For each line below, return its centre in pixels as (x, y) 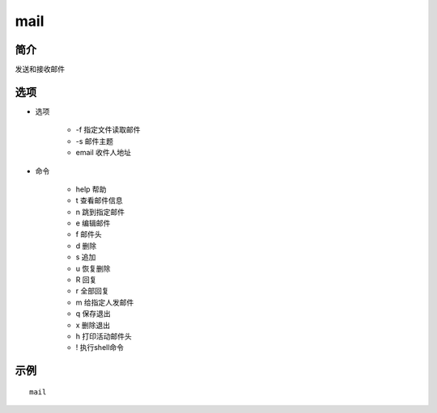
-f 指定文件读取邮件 (108, 130)
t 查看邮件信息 (99, 200)
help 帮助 (91, 189)
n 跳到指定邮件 (100, 212)
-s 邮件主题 (94, 141)
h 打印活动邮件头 (104, 336)
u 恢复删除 (93, 268)
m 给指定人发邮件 (105, 302)
